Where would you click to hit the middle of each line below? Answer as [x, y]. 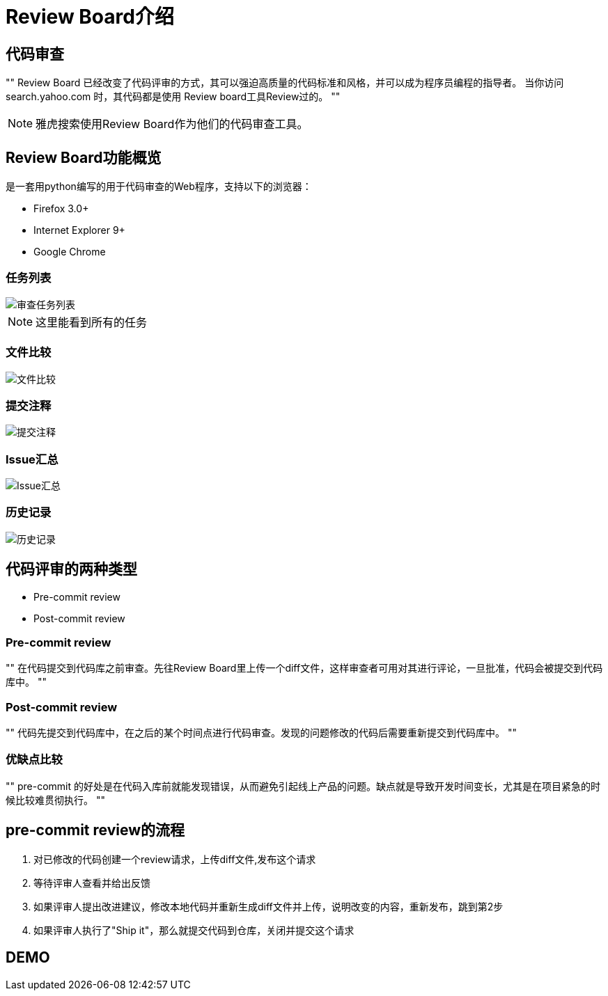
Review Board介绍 [90, 17]
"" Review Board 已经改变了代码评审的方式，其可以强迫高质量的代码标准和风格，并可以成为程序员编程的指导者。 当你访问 [285, 83]
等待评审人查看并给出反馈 [92, 883]
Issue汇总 [32, 459]
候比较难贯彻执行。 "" [55, 800]
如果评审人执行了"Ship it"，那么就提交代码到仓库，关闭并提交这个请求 [194, 930]
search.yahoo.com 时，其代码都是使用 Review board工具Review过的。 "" [173, 97]
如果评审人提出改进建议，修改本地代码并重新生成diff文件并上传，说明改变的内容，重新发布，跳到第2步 [268, 906]
